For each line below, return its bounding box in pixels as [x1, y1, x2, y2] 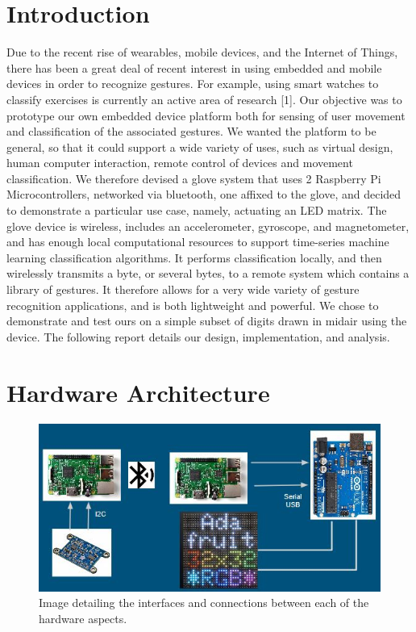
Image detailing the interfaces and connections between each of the [39, 594, 369, 611]
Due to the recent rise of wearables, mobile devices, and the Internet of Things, [6, 44, 398, 61]
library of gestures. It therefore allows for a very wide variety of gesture [6, 281, 360, 298]
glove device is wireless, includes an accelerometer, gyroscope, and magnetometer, [6, 217, 410, 234]
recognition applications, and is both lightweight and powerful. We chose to [6, 296, 379, 313]
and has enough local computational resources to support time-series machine [6, 233, 389, 250]
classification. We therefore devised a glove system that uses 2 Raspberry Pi [6, 170, 381, 186]
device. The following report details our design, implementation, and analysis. [6, 328, 390, 345]
